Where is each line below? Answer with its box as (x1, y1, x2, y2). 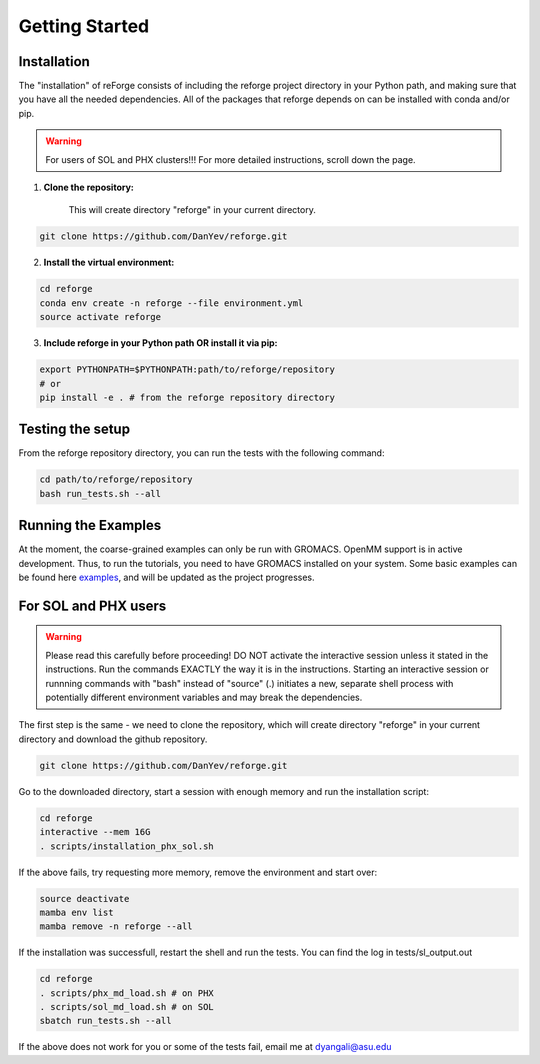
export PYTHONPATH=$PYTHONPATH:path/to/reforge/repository (39, 364, 335, 375)
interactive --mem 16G (39, 826, 151, 838)
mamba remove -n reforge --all (39, 921, 194, 932)
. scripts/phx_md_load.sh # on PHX (39, 987, 214, 999)
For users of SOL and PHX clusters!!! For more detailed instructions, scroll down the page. (45, 153, 416, 165)
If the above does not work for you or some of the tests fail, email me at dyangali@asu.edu (18, 1041, 392, 1053)
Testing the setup (18, 421, 130, 438)
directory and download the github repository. (18, 733, 208, 745)
